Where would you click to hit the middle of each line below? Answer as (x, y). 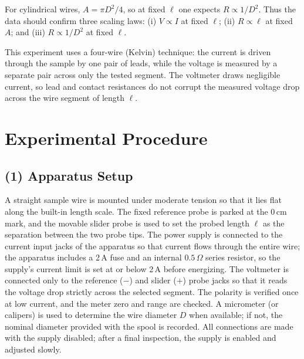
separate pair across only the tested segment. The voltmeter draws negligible (143, 74)
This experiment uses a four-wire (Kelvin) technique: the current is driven (138, 51)
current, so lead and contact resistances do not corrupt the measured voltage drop (152, 86)
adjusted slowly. (33, 349)
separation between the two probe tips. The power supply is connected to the (144, 234)
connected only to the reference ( (64, 280)
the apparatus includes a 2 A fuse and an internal (93, 257)
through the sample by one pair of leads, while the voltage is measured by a (141, 63)
